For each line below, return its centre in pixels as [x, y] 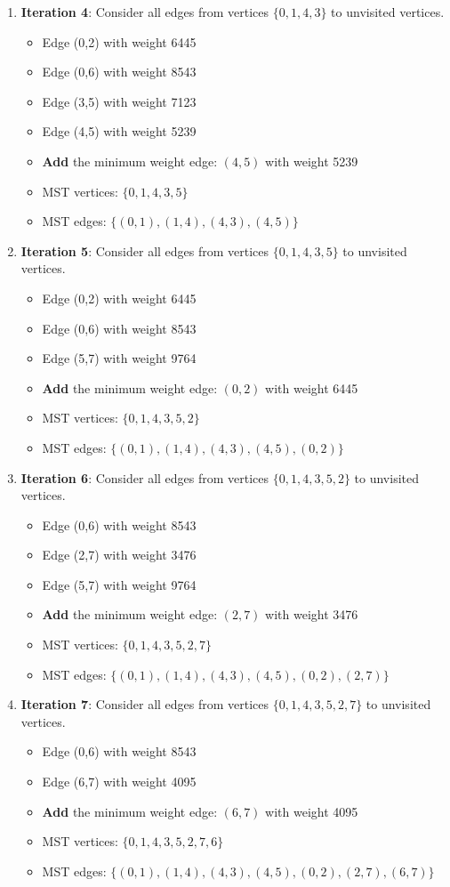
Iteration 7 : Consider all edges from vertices [145, 704]
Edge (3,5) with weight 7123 [119, 101]
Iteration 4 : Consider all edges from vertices [145, 12]
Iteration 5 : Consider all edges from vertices [145, 250]
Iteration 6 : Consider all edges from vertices [145, 477]
